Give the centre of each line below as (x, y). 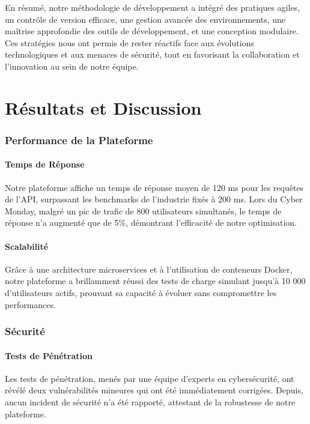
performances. (30, 304)
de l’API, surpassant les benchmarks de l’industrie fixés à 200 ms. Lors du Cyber (154, 199)
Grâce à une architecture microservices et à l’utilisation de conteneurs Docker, (149, 269)
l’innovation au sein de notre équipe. (72, 66)
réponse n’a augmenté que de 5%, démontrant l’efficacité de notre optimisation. (151, 223)
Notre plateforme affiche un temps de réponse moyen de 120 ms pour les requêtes (154, 187)
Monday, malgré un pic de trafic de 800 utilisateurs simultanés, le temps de (143, 210)
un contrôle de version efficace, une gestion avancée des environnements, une (145, 19)
